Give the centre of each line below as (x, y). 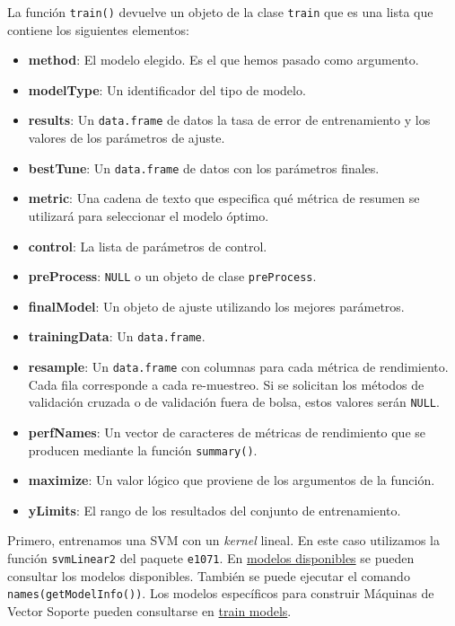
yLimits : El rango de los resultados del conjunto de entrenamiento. (214, 510)
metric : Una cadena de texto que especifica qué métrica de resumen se (224, 198)
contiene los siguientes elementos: (98, 29)
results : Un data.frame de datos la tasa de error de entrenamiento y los (229, 120)
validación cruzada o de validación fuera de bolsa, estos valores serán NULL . (234, 402)
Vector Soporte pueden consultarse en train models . (149, 610)
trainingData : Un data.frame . (117, 336)
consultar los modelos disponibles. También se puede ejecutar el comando (209, 575)
